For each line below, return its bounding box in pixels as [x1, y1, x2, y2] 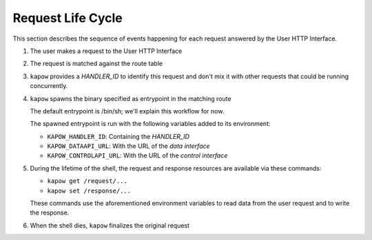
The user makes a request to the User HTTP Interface [30, 47, 183, 55]
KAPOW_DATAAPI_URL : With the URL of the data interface [47, 142, 210, 151]
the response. [30, 208, 70, 217]
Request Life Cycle [12, 10, 123, 25]
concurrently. [30, 82, 68, 90]
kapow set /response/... [47, 186, 131, 195]
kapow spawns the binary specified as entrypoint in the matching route [30, 94, 231, 102]
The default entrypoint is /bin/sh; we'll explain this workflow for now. [30, 107, 225, 115]
